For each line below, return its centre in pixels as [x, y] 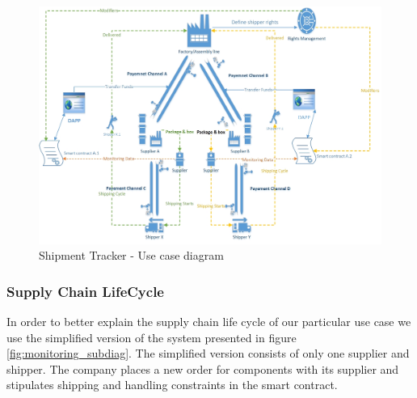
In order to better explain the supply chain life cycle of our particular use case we [209, 321]
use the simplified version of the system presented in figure [152, 337]
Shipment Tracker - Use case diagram [131, 255]
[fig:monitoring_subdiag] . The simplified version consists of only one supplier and [208, 353]
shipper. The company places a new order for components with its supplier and [203, 368]
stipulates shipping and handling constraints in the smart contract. [172, 385]
